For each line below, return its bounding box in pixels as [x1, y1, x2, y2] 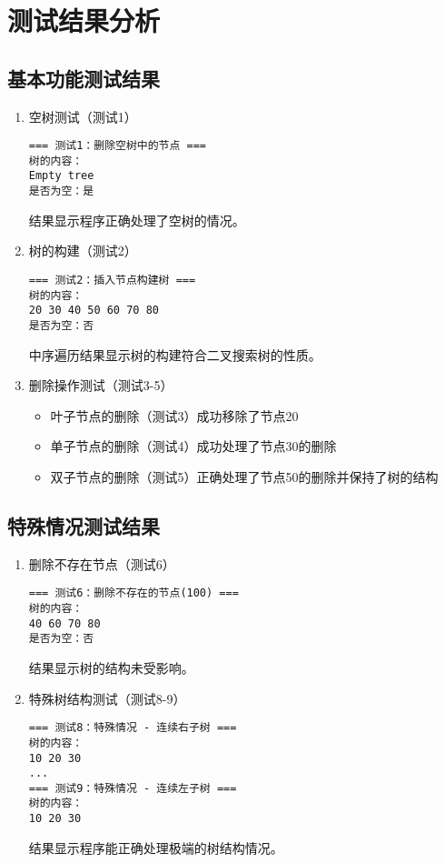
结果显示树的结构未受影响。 [28, 658, 194, 677]
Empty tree [28, 169, 94, 183]
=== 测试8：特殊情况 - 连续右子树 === [28, 721, 237, 735]
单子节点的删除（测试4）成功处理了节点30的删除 [50, 437, 337, 456]
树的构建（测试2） [28, 241, 137, 260]
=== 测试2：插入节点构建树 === [28, 273, 196, 286]
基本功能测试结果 [7, 64, 160, 92]
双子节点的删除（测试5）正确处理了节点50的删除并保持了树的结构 [50, 467, 439, 486]
